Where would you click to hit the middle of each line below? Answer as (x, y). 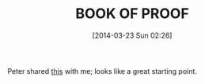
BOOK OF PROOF (132, 14)
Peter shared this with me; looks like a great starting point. (102, 71)
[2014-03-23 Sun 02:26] (132, 35)
